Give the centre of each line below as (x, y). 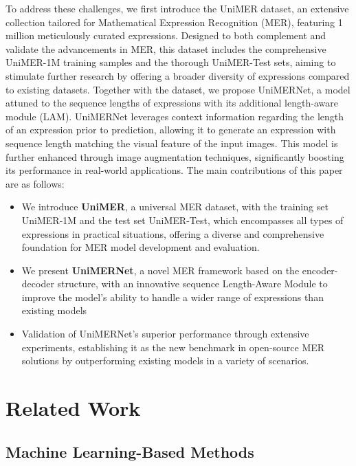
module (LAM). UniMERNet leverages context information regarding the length (175, 116)
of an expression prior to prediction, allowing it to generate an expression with (171, 130)
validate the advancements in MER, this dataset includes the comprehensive (166, 48)
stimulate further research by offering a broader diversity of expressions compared (178, 75)
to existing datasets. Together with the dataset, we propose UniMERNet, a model (178, 89)
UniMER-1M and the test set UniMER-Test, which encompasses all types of (182, 220)
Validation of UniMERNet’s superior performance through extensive (165, 334)
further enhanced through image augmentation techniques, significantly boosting (175, 156)
